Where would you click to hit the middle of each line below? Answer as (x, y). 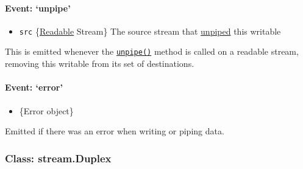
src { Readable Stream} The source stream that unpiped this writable (150, 31)
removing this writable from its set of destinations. (100, 64)
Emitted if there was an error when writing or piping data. (115, 131)
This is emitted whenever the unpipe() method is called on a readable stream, (152, 51)
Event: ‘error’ (34, 87)
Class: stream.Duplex (58, 158)
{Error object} (46, 110)
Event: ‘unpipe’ (38, 8)
